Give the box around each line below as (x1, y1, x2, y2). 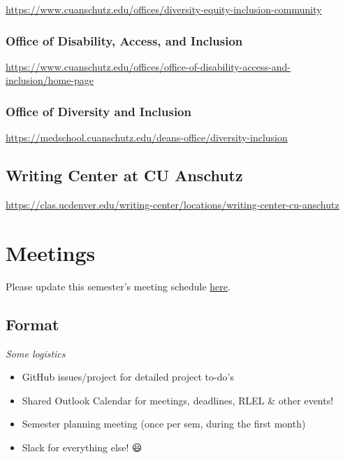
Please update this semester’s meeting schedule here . (6, 278, 230, 293)
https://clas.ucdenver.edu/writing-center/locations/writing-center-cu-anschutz (6, 197, 339, 212)
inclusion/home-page (6, 73, 94, 87)
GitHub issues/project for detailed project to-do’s (22, 369, 234, 384)
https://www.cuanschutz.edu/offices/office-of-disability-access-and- (6, 59, 291, 73)
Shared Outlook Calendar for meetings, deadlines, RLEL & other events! (22, 393, 334, 407)
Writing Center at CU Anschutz (6, 164, 243, 186)
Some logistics (6, 346, 66, 360)
